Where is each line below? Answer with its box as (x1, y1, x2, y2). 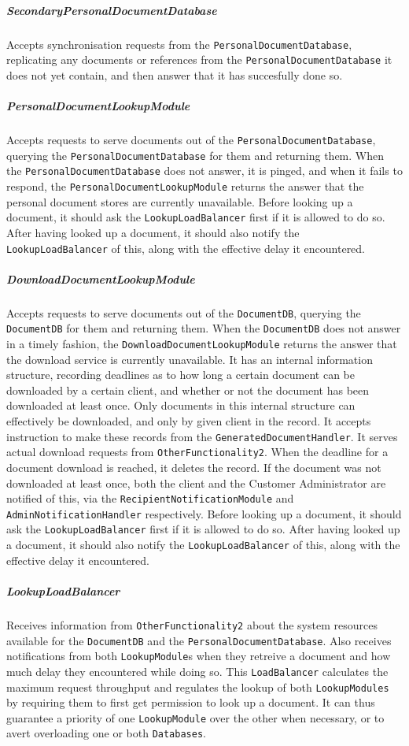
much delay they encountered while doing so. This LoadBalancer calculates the (6, 662, 389, 679)
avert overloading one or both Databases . (6, 725, 206, 741)
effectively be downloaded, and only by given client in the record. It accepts (6, 413, 371, 429)
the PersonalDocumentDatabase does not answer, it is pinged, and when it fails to (6, 162, 403, 179)
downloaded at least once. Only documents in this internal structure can (6, 397, 356, 414)
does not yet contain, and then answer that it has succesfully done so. (6, 66, 343, 83)
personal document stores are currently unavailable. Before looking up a (6, 193, 353, 210)
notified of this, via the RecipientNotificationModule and (6, 490, 294, 507)
